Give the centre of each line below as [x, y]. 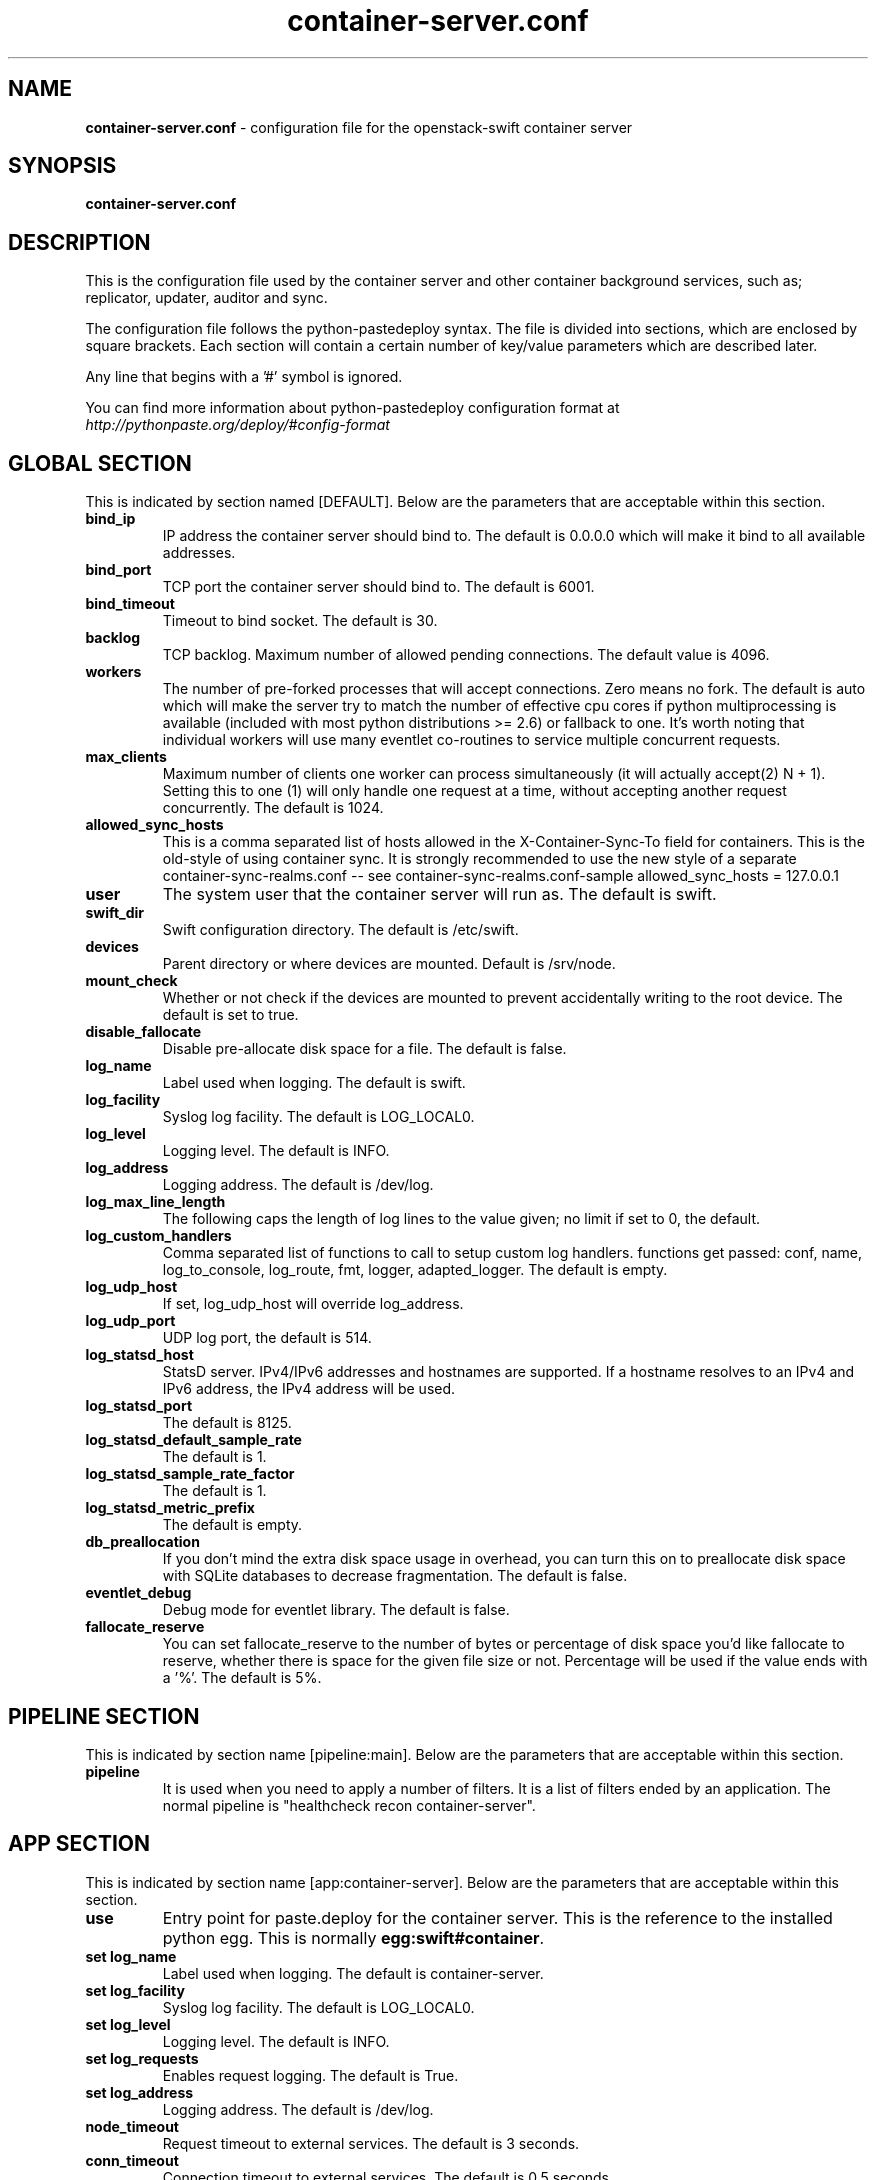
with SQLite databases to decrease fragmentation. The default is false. [395, 1576]
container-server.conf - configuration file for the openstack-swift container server [359, 127]
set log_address [139, 2092]
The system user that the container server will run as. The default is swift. [439, 894]
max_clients [126, 757]
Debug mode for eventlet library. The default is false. [336, 1610]
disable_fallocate [143, 1032]
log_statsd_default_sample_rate [193, 1440]
